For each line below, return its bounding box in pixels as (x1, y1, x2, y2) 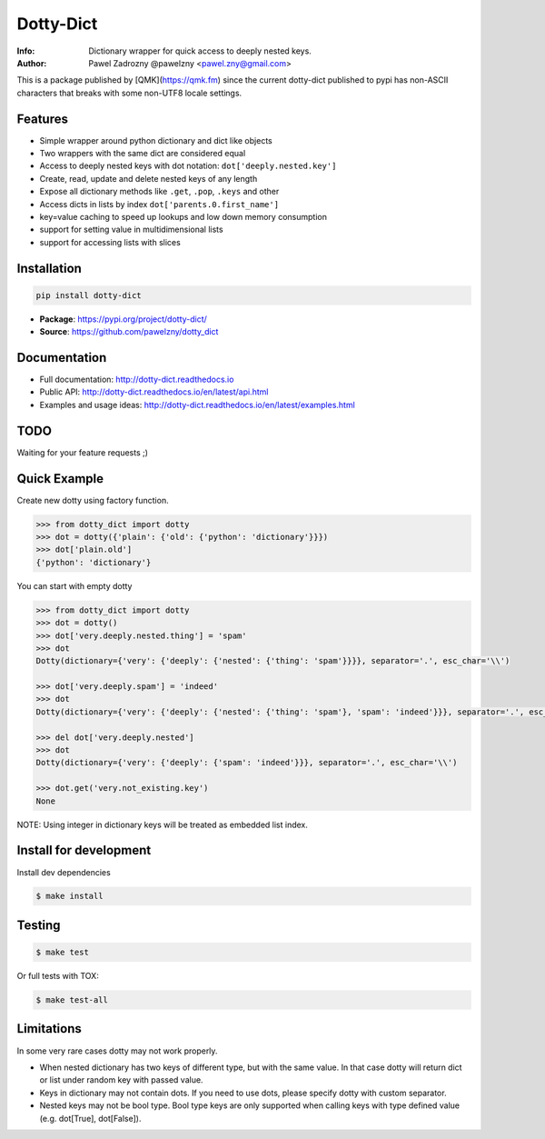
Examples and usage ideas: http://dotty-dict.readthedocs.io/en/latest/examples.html (39, 399, 356, 410)
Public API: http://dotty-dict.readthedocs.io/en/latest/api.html (39, 386, 269, 397)
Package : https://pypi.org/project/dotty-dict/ (39, 314, 208, 325)
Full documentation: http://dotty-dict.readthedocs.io (39, 374, 234, 385)
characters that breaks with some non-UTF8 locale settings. (16, 87, 243, 98)
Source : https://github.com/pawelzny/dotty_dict (39, 326, 219, 337)
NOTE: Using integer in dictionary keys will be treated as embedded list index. (16, 819, 309, 830)
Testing (16, 917, 61, 933)
